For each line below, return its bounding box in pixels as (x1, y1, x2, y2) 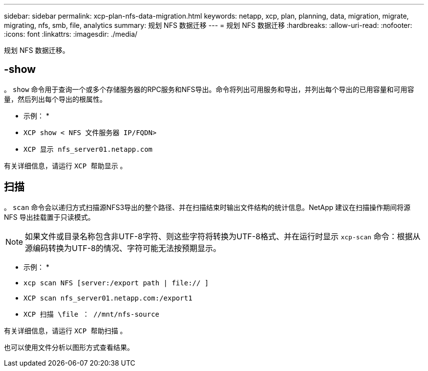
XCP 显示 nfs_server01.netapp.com (23, 145, 153, 153)
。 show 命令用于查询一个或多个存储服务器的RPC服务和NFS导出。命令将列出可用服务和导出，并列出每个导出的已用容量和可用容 (4, 85, 414, 93)
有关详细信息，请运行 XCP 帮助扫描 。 (4, 326, 127, 335)
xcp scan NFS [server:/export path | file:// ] (23, 278, 209, 287)
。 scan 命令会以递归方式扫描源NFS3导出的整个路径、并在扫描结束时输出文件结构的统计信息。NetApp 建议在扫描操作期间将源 (4, 203, 411, 211)
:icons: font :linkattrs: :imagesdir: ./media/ (4, 30, 138, 38)
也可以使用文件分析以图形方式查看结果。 (4, 343, 134, 351)
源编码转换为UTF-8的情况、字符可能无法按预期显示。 (25, 243, 221, 253)
